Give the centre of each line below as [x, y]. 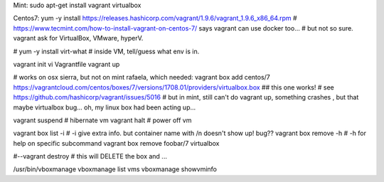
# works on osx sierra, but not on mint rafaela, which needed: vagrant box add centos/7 [142, 77]
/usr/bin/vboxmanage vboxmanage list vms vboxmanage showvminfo [115, 169]
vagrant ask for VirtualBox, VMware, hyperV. [78, 38]
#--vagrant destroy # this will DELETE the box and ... [90, 156]
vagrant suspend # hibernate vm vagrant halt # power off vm [102, 120]
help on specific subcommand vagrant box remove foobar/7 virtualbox [116, 143]
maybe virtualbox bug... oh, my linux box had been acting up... [105, 107]
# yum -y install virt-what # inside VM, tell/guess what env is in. [106, 51]
